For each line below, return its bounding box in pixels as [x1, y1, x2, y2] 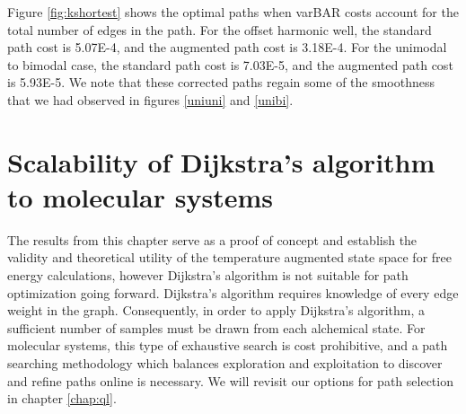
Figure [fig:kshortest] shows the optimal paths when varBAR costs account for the [7, 3, 459, 21]
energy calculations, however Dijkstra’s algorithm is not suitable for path [7, 266, 409, 285]
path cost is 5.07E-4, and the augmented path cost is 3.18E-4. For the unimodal [7, 38, 447, 57]
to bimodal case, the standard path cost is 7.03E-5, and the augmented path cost [7, 55, 453, 74]
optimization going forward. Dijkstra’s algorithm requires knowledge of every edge [7, 283, 459, 302]
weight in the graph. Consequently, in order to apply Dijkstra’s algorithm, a [7, 301, 426, 320]
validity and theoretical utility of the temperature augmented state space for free [7, 248, 453, 267]
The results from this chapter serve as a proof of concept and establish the [7, 230, 418, 249]
